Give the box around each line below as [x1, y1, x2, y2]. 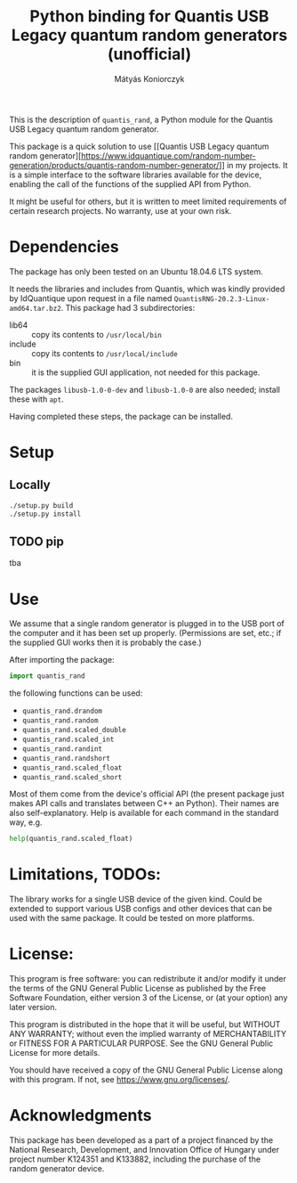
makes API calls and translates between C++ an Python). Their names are [9, 798, 280, 809]
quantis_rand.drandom [21, 706, 102, 716]
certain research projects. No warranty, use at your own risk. [9, 205, 232, 216]
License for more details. [9, 1048, 100, 1057]
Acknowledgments [9, 1105, 153, 1126]
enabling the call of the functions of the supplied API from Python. [9, 178, 252, 189]
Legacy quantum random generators [11, 25, 288, 45]
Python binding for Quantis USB [29, 6, 269, 27]
